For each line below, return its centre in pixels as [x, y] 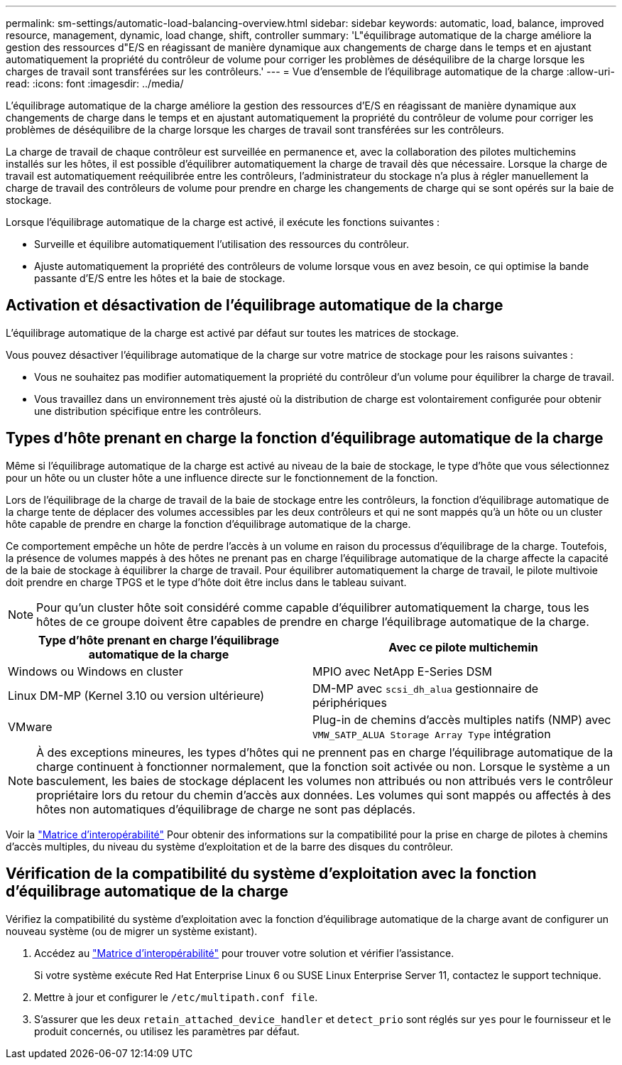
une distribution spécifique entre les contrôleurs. [148, 411]
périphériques [350, 702]
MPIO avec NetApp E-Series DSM [403, 671]
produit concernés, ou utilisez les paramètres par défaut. [167, 1031]
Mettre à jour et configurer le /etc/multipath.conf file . [176, 997]
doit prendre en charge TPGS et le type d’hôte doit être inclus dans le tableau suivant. [206, 582]
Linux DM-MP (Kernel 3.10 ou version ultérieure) [136, 695]
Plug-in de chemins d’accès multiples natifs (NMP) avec [462, 719]
